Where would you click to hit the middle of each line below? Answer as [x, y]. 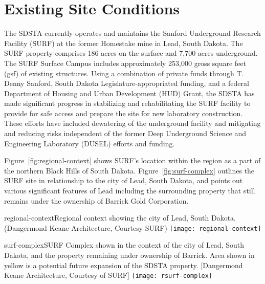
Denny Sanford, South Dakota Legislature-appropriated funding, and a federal [127, 83]
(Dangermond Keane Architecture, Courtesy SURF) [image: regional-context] [133, 227]
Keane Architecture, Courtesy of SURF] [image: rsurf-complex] [108, 275]
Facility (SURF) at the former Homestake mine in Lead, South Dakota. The [124, 43]
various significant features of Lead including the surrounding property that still [130, 191]
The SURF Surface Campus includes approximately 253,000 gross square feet [125, 63]
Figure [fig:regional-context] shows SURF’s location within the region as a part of [132, 160]
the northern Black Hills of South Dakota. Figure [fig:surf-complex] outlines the [129, 170]
